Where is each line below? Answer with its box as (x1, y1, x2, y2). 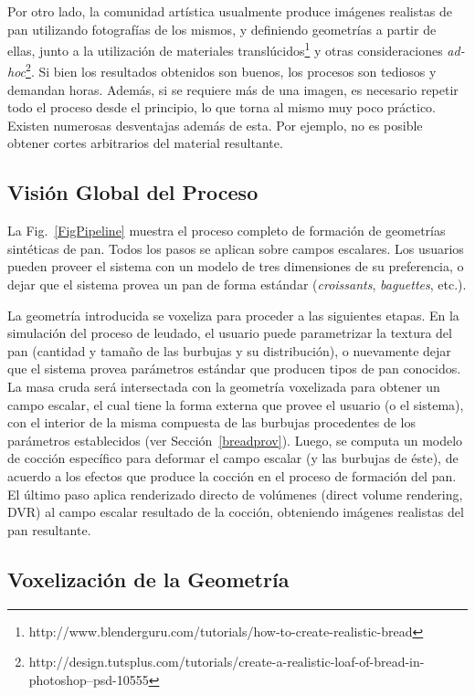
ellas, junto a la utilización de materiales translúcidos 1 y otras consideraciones (7, 38, 443, 59)
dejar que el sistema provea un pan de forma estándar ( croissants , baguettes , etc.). (7, 275, 467, 294)
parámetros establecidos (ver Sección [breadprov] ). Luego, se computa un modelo (7, 430, 463, 449)
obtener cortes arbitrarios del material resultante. (7, 133, 283, 153)
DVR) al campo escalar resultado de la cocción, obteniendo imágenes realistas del (7, 502, 464, 521)
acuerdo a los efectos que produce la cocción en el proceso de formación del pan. (7, 466, 457, 485)
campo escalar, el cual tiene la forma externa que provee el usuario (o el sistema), (7, 395, 464, 414)
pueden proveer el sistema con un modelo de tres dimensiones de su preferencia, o (7, 257, 464, 276)
